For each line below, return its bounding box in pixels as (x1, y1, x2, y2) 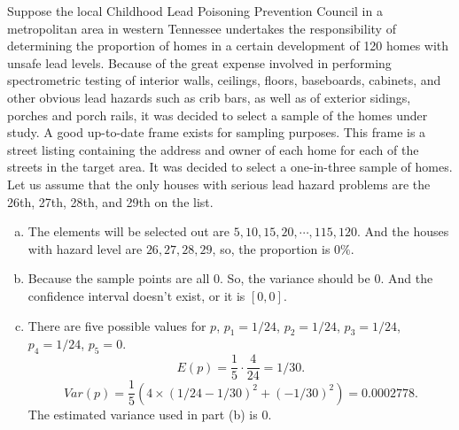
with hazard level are (27, 239, 143, 257)
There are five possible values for (27, 316, 206, 334)
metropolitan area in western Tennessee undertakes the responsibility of (7, 19, 396, 37)
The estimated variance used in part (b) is (27, 404, 258, 423)
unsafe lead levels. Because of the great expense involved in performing (7, 53, 392, 72)
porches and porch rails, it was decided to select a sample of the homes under (7, 105, 428, 124)
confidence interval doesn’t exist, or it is (27, 286, 245, 304)
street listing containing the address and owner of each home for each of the (7, 140, 419, 158)
